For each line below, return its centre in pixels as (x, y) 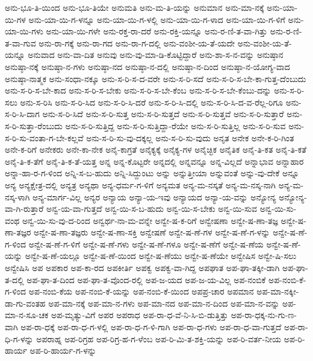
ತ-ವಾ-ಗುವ (20, 43)
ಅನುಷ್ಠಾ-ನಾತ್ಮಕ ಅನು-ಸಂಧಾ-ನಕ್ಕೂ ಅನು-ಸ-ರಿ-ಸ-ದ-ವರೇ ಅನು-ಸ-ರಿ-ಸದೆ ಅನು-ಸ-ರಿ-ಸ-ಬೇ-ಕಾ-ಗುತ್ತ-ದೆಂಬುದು (156, 78)
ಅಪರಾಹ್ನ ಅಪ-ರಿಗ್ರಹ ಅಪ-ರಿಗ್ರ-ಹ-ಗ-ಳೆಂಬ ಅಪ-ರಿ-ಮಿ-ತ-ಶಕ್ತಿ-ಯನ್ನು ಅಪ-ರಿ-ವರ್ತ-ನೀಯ (159, 338)
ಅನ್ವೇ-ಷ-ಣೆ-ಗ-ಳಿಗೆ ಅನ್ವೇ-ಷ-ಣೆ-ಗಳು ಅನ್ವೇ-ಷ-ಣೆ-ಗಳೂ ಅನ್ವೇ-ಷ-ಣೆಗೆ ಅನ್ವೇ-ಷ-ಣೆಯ (146, 244)
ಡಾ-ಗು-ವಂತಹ (25, 303)
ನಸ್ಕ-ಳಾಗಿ (17, 196)
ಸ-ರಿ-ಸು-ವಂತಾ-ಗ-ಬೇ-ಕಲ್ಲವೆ (44, 137)
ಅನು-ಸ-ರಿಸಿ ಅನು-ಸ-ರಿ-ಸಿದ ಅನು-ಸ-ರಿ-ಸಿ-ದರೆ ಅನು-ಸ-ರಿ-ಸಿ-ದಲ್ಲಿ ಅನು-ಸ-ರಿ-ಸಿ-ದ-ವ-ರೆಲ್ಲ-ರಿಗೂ (151, 102)
